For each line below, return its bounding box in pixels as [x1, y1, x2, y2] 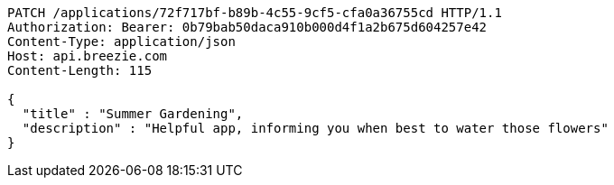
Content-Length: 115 [7, 63, 153, 78]
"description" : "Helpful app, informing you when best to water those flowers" [22, 121, 609, 135]
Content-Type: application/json [7, 34, 236, 49]
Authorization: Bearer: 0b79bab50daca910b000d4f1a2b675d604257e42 [7, 20, 488, 34]
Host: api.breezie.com [7, 49, 168, 63]
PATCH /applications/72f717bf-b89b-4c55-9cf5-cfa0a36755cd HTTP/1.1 [7, 5, 502, 20]
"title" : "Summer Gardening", [22, 106, 244, 121]
